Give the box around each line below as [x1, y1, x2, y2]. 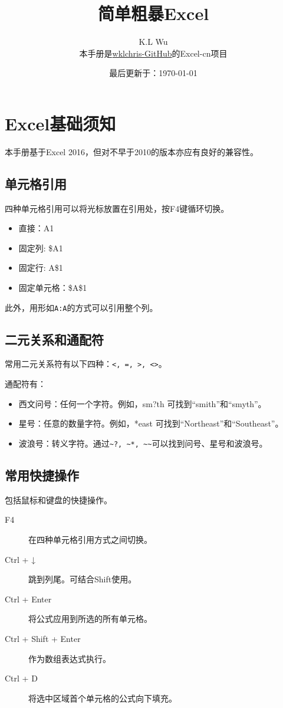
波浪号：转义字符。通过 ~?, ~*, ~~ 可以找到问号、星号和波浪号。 [18, 437, 268, 449]
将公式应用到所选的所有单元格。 [28, 612, 152, 625]
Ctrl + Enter [5, 592, 52, 605]
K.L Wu [139, 35, 168, 48]
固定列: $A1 [18, 241, 63, 254]
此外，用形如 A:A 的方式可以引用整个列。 [5, 301, 158, 313]
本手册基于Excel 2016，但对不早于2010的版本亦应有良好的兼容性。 [5, 145, 258, 158]
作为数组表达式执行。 [28, 652, 111, 664]
